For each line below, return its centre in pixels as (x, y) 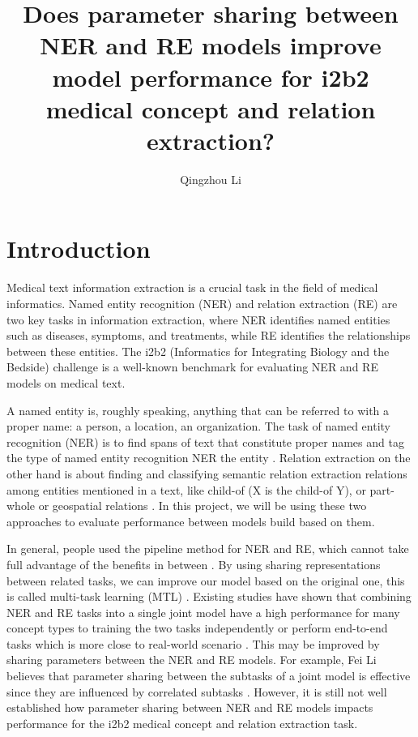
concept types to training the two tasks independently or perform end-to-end (197, 628)
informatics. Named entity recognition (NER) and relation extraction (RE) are (202, 303)
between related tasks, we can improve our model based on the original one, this (206, 580)
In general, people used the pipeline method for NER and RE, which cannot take (208, 548)
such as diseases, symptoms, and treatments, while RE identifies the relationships (209, 335)
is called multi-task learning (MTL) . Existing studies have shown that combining (209, 596)
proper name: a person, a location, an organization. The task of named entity (198, 426)
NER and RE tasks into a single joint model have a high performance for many (203, 612)
